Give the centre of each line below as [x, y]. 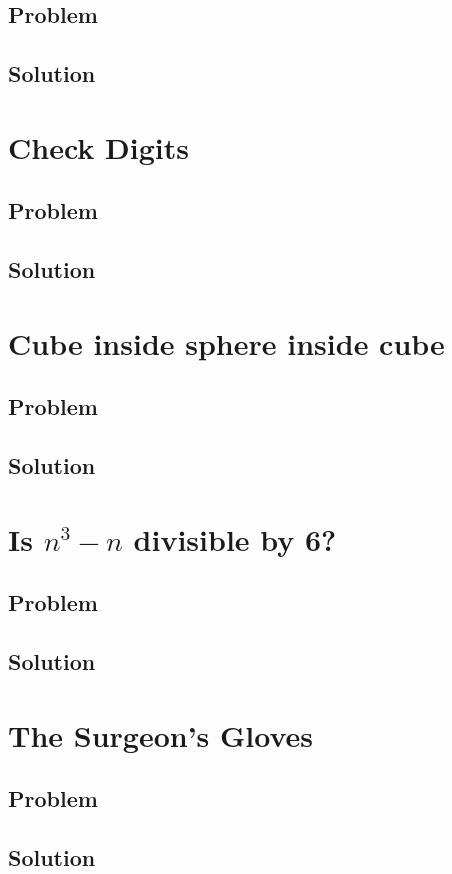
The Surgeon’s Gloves [161, 734]
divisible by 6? [235, 538]
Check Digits [98, 146]
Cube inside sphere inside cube [226, 342]
